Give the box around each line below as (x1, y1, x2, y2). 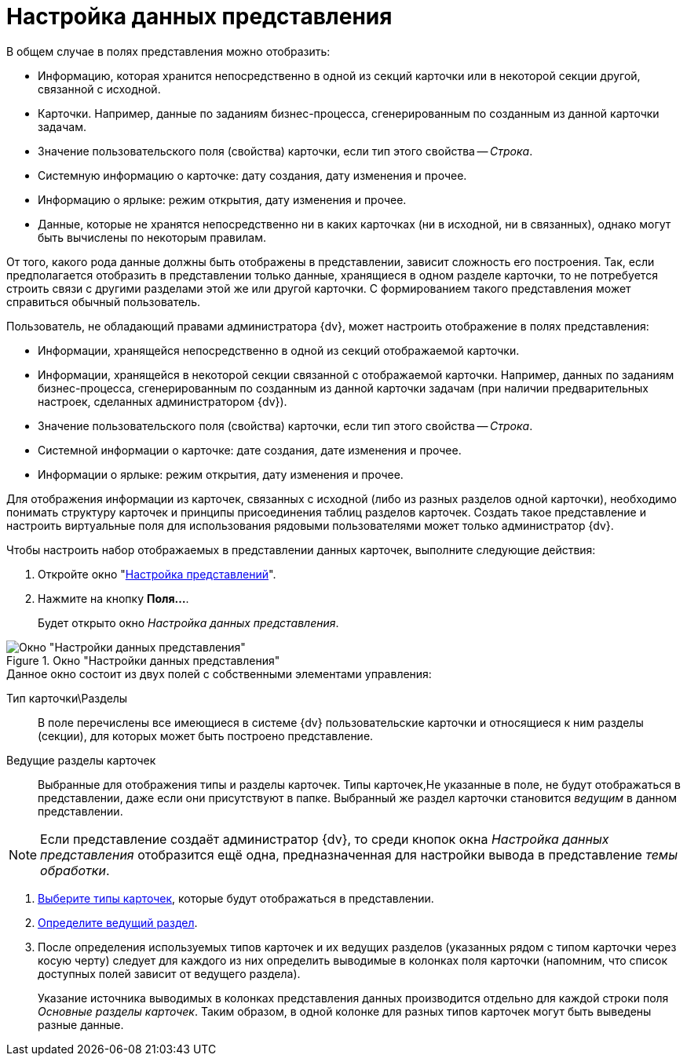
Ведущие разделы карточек (6, 753, 156, 767)
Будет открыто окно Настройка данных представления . (38, 615, 339, 630)
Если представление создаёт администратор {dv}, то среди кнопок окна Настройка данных (40, 830, 609, 847)
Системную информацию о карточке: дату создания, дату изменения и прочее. (38, 168, 467, 182)
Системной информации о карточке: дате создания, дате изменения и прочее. (38, 443, 462, 457)
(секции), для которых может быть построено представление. (38, 728, 374, 743)
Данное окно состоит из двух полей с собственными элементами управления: (6, 666, 432, 681)
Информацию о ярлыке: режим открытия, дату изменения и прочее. (38, 192, 407, 206)
